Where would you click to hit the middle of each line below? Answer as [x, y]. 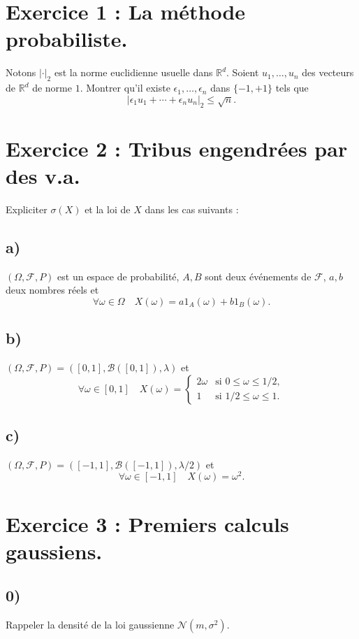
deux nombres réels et [52, 290]
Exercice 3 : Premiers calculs [147, 523]
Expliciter [27, 209]
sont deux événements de [258, 276]
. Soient [243, 72]
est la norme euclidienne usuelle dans [133, 72]
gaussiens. [54, 551]
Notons [21, 72]
